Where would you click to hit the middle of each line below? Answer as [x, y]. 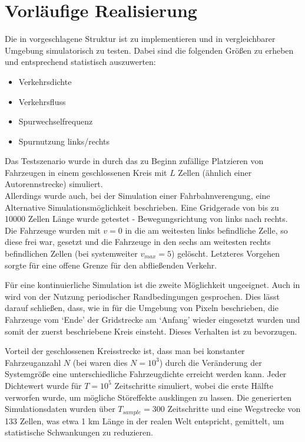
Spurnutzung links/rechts [64, 141]
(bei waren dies [100, 362]
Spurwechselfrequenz [56, 121]
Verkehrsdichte [45, 81]
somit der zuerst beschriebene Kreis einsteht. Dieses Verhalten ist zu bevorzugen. [151, 331]
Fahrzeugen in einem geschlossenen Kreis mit [86, 172]
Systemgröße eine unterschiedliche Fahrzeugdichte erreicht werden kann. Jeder [146, 374]
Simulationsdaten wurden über [60, 409]
